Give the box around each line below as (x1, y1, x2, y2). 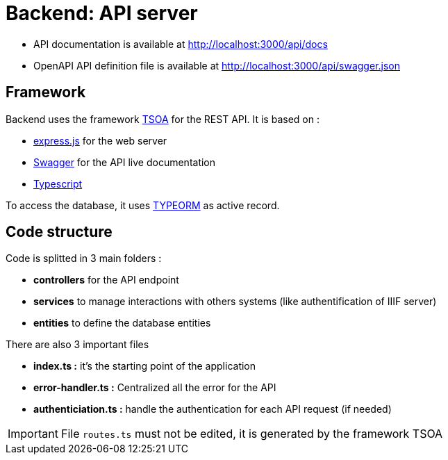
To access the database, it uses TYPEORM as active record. (6, 199, 280, 211)
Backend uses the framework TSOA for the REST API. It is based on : (6, 113, 320, 125)
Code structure (6, 223, 113, 241)
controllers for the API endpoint (33, 274, 179, 286)
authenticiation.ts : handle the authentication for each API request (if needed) (33, 403, 392, 416)
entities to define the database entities (33, 317, 211, 329)
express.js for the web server (33, 134, 167, 147)
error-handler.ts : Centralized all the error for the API (33, 381, 276, 394)
